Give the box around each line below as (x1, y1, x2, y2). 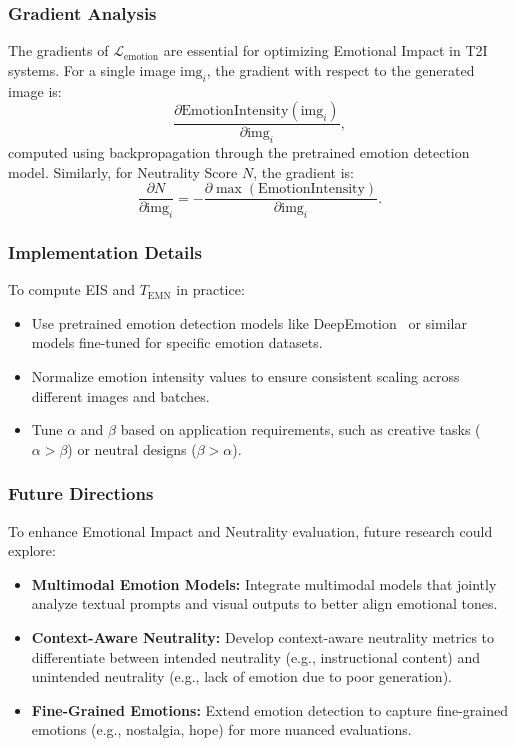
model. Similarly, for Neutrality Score (8, 161, 238, 182)
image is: (8, 80, 62, 101)
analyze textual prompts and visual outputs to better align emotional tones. (31, 593, 498, 614)
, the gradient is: (253, 161, 355, 182)
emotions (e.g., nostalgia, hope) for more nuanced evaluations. (31, 719, 412, 740)
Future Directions (8, 481, 154, 506)
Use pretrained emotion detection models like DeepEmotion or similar (31, 312, 467, 333)
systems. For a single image (8, 59, 176, 80)
